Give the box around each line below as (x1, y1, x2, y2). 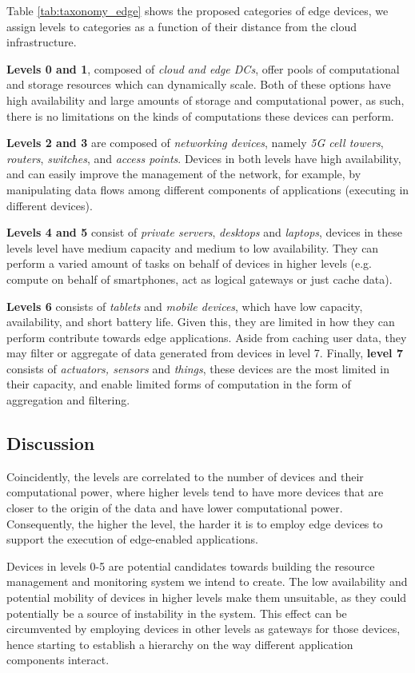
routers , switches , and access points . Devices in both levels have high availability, (6, 149, 401, 166)
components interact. (6, 651, 110, 668)
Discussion (6, 431, 95, 456)
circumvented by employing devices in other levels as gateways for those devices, (6, 620, 401, 637)
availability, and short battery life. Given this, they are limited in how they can (6, 313, 395, 330)
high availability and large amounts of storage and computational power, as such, (6, 91, 405, 108)
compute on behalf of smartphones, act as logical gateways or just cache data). (6, 270, 393, 287)
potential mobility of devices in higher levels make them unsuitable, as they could (6, 589, 407, 606)
